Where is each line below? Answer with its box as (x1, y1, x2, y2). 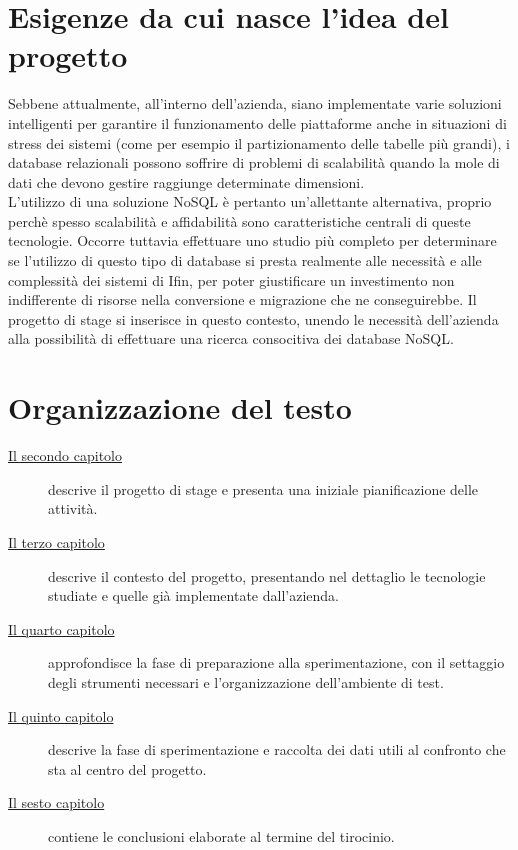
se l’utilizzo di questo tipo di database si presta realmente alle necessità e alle (8, 250, 482, 271)
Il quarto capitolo (8, 618, 115, 639)
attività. (48, 498, 98, 519)
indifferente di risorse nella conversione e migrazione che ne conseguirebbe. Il (8, 289, 477, 310)
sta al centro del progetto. (48, 758, 207, 779)
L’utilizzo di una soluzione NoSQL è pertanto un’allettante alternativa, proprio (8, 191, 492, 212)
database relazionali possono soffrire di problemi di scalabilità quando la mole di (8, 152, 500, 173)
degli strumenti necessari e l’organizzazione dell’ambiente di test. (48, 671, 444, 692)
